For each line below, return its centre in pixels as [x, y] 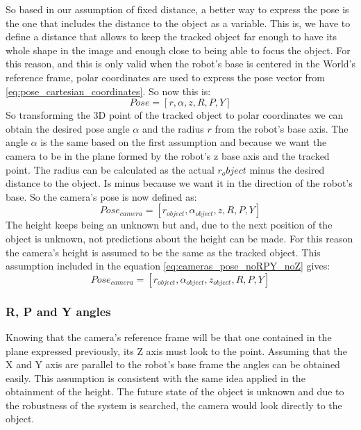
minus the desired [287, 169]
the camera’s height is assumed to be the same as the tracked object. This [163, 252]
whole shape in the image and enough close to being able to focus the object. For [178, 50]
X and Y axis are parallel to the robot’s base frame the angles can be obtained [173, 364]
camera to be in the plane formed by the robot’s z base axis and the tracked [168, 155]
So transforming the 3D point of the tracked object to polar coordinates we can [175, 115]
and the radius [173, 128]
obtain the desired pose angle [68, 128]
